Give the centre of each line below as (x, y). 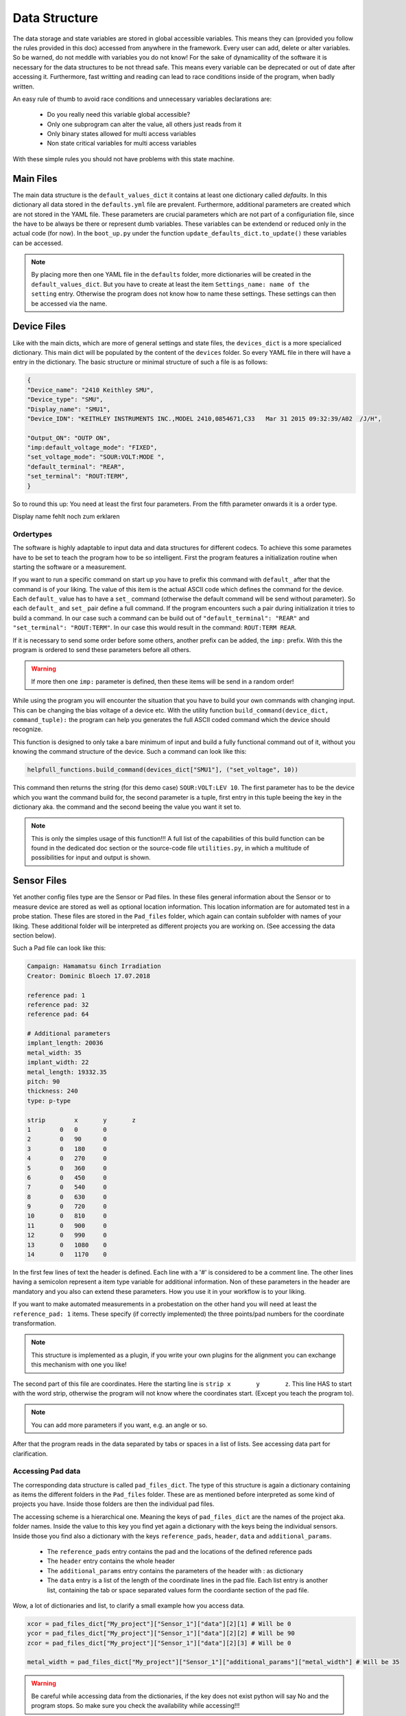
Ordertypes (33, 534)
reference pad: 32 (58, 1005)
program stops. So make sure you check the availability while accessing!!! (135, 1706)
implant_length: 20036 (65, 1043)
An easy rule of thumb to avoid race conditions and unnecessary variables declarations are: (142, 99)
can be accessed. (38, 243)
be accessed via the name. (69, 303)
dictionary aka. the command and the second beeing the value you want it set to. (127, 807)
